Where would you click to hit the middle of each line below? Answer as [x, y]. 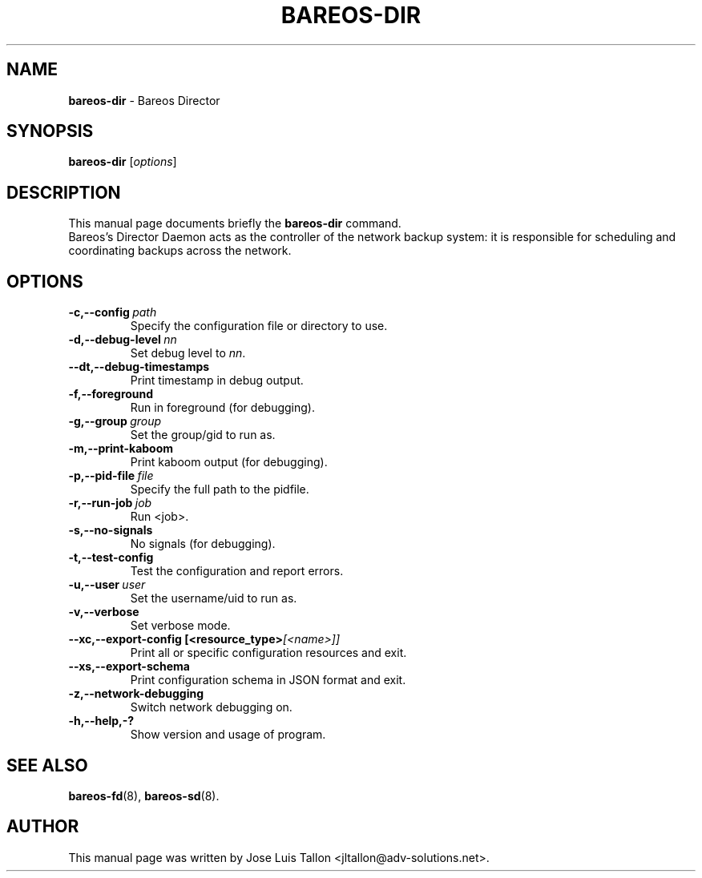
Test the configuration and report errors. [237, 571]
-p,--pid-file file [111, 476]
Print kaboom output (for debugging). [229, 462]
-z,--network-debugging [136, 694]
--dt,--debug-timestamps [139, 367]
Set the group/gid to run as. [203, 435]
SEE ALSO [47, 765]
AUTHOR [43, 827]
